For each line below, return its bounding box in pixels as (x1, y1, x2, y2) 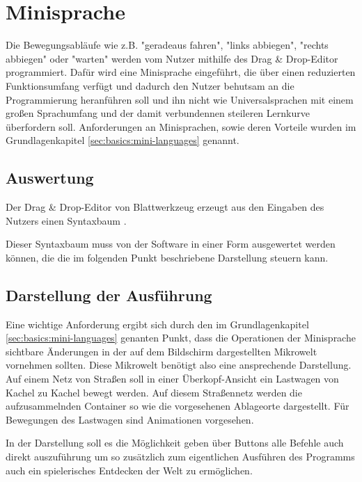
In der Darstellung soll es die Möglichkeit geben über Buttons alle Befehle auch (6, 435, 344, 450)
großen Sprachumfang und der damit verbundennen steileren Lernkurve (6, 106, 310, 120)
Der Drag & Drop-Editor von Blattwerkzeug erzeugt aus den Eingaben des (6, 200, 324, 214)
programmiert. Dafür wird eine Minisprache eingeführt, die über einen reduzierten (6, 65, 356, 79)
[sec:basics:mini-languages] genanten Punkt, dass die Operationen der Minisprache (6, 330, 356, 345)
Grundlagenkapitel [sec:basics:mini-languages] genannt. (6, 133, 239, 147)
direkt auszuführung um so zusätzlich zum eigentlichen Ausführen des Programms (6, 449, 355, 463)
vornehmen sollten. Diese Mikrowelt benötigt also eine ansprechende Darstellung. (6, 358, 352, 372)
